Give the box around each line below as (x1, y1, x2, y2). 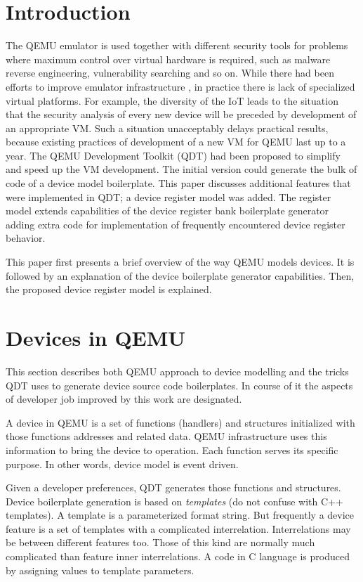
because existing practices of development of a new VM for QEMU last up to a (6, 134, 346, 149)
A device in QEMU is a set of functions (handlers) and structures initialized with (6, 415, 355, 429)
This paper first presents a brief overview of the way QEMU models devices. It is (6, 254, 355, 269)
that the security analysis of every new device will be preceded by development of (6, 107, 357, 122)
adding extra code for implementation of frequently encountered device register (6, 216, 345, 231)
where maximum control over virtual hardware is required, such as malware (6, 51, 331, 66)
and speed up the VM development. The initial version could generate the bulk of (6, 162, 357, 176)
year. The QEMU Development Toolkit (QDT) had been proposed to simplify (6, 148, 341, 162)
